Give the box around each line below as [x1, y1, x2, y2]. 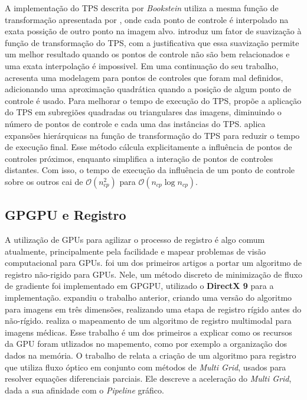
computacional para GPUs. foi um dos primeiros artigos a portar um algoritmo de [5, 256, 302, 269]
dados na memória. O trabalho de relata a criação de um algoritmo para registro [5, 349, 296, 362]
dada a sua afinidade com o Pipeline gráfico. [5, 383, 164, 396]
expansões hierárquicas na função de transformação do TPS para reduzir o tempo [5, 129, 300, 141]
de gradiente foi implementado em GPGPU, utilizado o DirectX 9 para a [5, 279, 274, 292]
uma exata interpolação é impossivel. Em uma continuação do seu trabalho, [5, 59, 279, 71]
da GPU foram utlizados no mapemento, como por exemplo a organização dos [5, 337, 288, 350]
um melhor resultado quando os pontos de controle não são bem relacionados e [5, 48, 290, 60]
